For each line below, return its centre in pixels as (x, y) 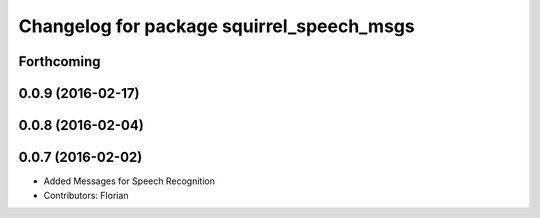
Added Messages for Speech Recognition (129, 181)
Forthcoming (59, 61)
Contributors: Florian (86, 195)
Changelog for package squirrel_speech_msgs (216, 26)
